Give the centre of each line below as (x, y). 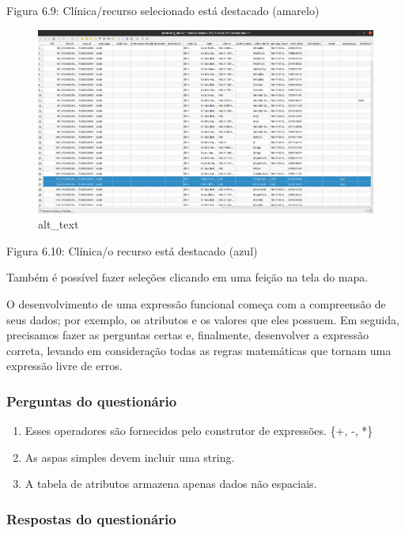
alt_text (59, 224)
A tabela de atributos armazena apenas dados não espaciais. (171, 484)
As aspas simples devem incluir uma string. (130, 457)
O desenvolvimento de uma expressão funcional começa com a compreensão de (196, 304)
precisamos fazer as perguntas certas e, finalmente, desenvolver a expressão (188, 335)
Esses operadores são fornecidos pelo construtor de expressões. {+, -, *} (199, 431)
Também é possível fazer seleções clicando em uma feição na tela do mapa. (187, 277)
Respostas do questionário (91, 518)
